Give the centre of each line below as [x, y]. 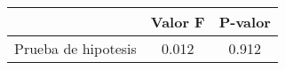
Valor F [178, 22]
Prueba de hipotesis [75, 48]
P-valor [245, 22]
